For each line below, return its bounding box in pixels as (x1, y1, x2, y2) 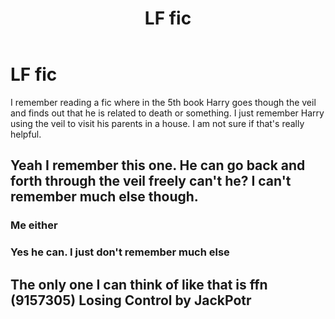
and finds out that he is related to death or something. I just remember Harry (10, 107, 325, 119)
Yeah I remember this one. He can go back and (10, 157, 306, 174)
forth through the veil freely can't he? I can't (10, 173, 292, 190)
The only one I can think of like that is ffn (10, 276, 268, 293)
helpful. (10, 128, 42, 140)
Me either (10, 218, 58, 232)
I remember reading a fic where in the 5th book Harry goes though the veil (10, 96, 317, 108)
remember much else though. (10, 188, 199, 206)
